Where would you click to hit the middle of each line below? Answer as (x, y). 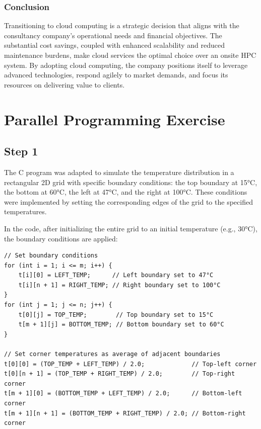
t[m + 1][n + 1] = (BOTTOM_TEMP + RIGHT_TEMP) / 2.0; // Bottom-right (125, 413)
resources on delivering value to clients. (64, 84)
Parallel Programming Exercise (115, 119)
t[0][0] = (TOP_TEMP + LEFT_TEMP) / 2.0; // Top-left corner (130, 364)
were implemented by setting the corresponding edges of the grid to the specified (128, 201)
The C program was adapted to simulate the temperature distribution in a (119, 172)
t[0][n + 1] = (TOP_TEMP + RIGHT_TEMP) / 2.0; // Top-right (120, 374)
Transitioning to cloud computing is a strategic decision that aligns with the (122, 25)
